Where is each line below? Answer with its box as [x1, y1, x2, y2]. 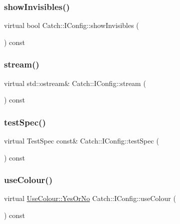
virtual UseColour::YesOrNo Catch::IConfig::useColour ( [4, 193, 176, 203]
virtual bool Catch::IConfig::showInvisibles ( [4, 20, 139, 30]
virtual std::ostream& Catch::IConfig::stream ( [4, 77, 146, 88]
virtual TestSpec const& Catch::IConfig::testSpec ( [4, 135, 159, 146]
